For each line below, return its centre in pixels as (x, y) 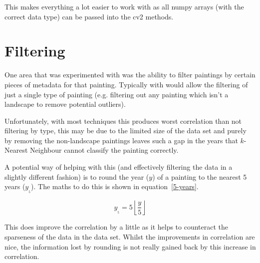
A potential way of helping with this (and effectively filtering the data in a (119, 167)
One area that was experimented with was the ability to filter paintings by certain (130, 75)
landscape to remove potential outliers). (65, 104)
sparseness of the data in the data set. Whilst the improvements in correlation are (130, 237)
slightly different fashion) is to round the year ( (77, 176)
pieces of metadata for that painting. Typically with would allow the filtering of (126, 84)
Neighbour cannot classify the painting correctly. (104, 150)
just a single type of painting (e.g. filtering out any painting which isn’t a (117, 94)
